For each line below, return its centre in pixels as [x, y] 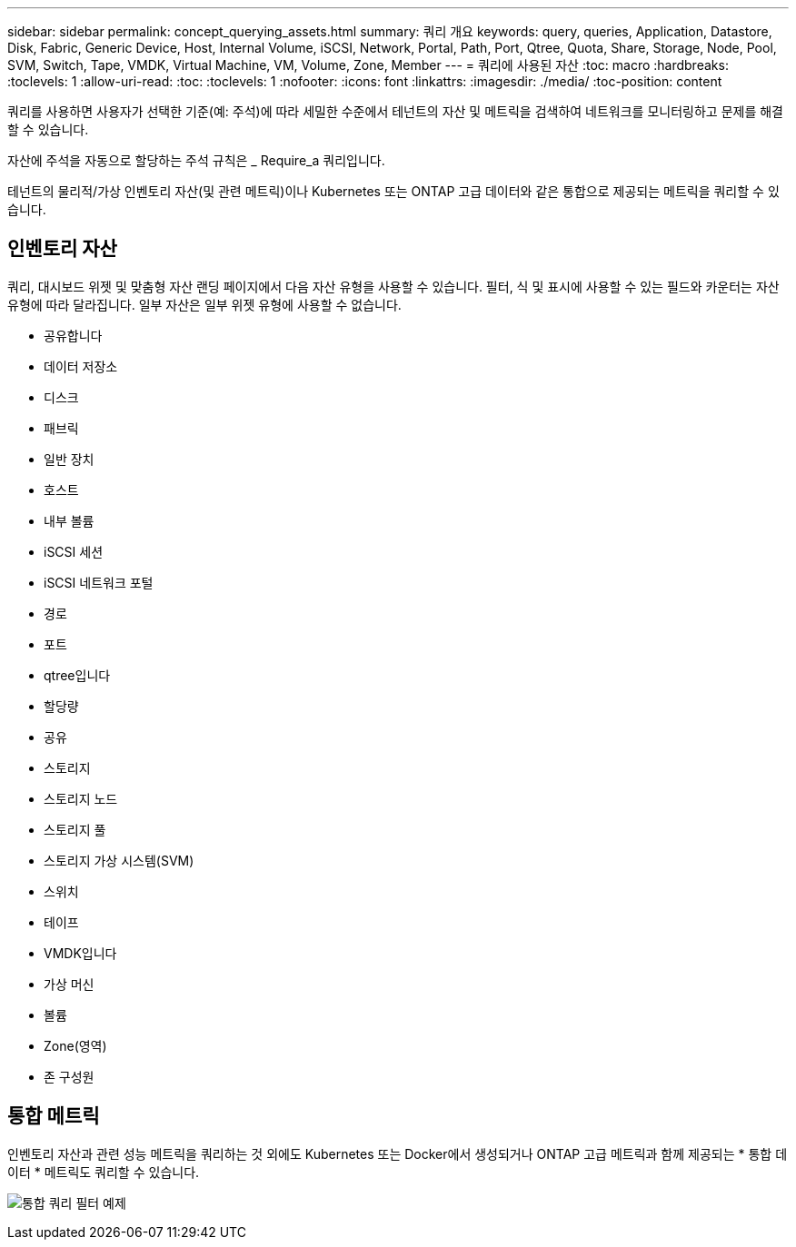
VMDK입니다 [80, 953]
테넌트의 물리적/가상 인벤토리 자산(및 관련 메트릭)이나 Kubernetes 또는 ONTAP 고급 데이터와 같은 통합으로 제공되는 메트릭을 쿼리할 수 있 [393, 191]
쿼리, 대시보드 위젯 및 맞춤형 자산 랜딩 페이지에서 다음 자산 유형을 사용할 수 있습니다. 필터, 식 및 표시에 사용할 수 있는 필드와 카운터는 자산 [393, 286]
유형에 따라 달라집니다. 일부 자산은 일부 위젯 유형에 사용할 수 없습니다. [204, 304]
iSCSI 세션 [74, 551]
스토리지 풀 [75, 829]
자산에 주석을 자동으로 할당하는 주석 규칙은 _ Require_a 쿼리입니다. [196, 160]
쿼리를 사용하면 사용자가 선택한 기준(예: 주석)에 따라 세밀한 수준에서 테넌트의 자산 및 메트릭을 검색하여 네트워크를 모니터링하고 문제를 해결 [395, 111]
